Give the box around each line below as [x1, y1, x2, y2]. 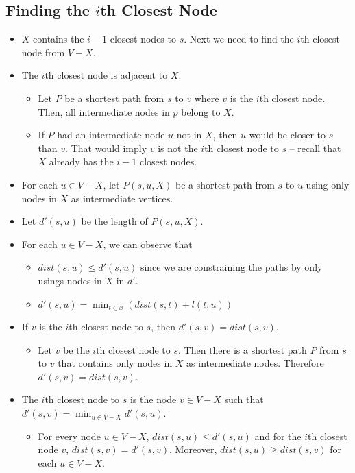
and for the [254, 428, 302, 443]
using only [306, 177, 350, 191]
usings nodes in [38, 273, 102, 287]
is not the [158, 141, 198, 155]
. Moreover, [169, 442, 217, 457]
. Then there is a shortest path [178, 342, 307, 356]
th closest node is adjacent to [45, 68, 168, 82]
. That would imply [65, 141, 147, 155]
